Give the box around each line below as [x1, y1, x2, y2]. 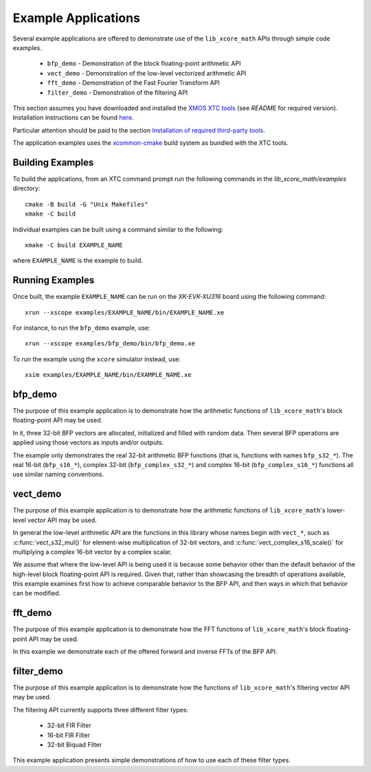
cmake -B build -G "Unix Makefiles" [25, 200, 148, 208]
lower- [326, 506, 346, 514]
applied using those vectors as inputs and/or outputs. [12, 438, 164, 446]
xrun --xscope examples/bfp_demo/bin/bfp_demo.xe [25, 340, 196, 348]
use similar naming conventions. [12, 470, 104, 479]
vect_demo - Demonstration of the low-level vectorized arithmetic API [47, 69, 247, 77]
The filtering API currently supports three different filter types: [12, 705, 189, 714]
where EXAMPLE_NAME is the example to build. [12, 256, 144, 264]
